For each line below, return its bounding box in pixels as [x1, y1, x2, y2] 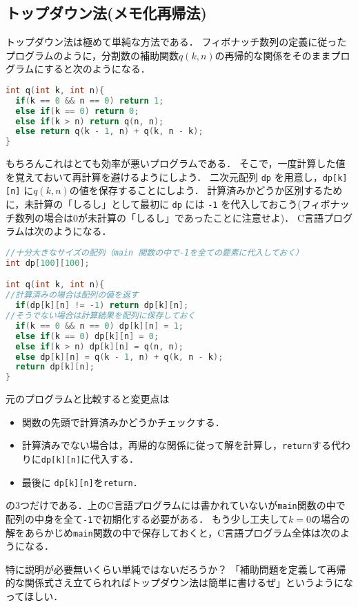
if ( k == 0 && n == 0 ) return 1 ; [15, 95, 164, 106]
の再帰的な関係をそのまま [215, 48, 331, 62]
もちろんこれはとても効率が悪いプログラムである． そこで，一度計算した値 [6, 156, 346, 171]
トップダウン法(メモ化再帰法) [6, 2, 207, 23]
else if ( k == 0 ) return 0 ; [15, 106, 139, 116]
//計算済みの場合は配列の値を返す [6, 290, 139, 300]
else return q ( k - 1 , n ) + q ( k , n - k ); [15, 126, 203, 137]
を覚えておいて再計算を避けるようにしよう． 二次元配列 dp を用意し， [6, 169, 323, 184]
